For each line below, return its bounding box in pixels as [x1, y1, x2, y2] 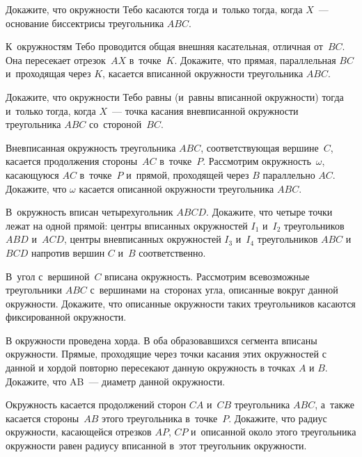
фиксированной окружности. [6, 310, 127, 324]
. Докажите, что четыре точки [206, 205, 333, 219]
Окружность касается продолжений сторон [6, 397, 187, 412]
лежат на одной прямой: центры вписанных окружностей [6, 218, 248, 232]
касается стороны [6, 410, 79, 425]
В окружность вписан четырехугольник [6, 205, 173, 219]
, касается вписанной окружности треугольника [102, 66, 304, 81]
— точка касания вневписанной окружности [111, 103, 299, 118]
